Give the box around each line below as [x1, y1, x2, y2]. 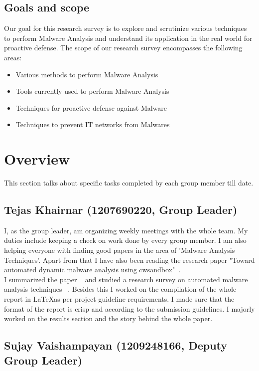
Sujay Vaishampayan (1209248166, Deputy [4, 338, 228, 353]
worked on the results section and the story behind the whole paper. [4, 313, 213, 324]
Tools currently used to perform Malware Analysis [15, 86, 169, 96]
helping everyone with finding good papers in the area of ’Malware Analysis [4, 245, 235, 255]
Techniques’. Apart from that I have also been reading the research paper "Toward [4, 254, 255, 265]
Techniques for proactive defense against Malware [15, 102, 167, 113]
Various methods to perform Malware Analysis [15, 69, 158, 79]
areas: [4, 52, 22, 62]
